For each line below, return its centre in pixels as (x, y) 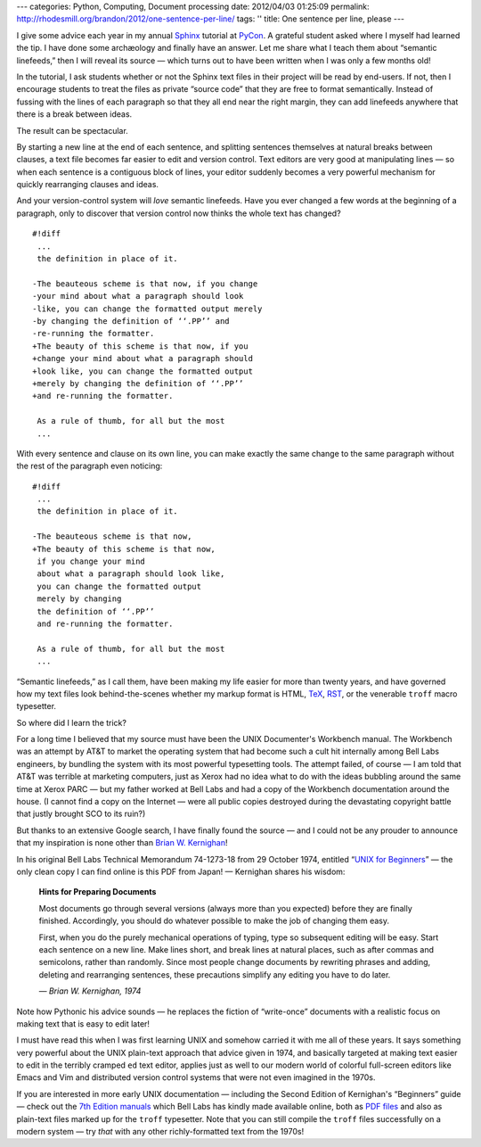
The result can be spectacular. (72, 130)
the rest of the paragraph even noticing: (90, 466)
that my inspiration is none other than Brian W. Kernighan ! (122, 843)
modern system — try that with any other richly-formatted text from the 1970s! (160, 1132)
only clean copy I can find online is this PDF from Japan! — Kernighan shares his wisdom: (181, 871)
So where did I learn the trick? (71, 722)
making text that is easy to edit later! (83, 1023)
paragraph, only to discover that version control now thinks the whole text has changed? (179, 213)
